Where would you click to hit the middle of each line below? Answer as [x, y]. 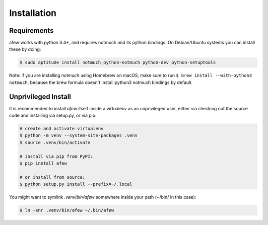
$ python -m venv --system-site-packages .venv [78, 136]
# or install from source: [52, 177]
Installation [33, 13]
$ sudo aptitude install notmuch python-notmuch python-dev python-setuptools [118, 63]
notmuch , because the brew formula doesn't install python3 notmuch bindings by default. [101, 82]
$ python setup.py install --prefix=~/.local [76, 184]
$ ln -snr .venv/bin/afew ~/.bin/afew [67, 210]
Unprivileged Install [40, 97]
